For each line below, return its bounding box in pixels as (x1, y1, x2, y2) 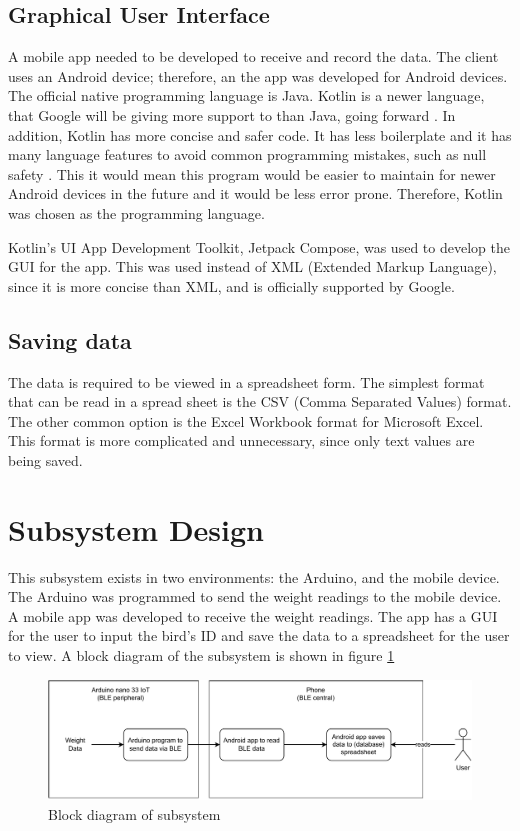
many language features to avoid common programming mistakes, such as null (8, 144, 487, 165)
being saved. (8, 449, 83, 470)
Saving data (8, 324, 132, 355)
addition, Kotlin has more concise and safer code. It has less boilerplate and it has (8, 124, 512, 145)
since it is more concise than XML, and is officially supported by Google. (8, 275, 455, 296)
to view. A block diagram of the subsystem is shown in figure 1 (8, 645, 395, 665)
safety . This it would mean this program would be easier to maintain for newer (8, 163, 496, 184)
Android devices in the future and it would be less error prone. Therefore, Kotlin (8, 183, 503, 204)
